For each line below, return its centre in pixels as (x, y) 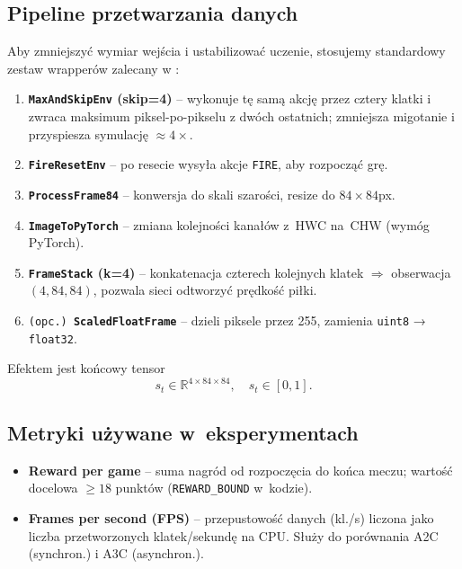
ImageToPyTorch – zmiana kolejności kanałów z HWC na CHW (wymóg (229, 224)
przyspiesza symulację (89, 133)
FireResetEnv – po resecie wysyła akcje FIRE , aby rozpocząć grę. (208, 164)
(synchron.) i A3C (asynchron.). (116, 553)
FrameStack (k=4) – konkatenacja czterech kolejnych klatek (196, 272)
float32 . (53, 338)
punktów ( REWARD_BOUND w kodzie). (214, 488)
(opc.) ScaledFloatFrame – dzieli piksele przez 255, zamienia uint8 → (227, 320)
